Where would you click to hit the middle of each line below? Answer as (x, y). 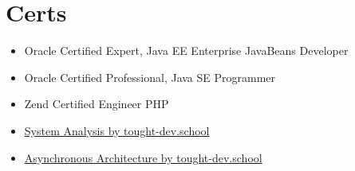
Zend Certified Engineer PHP (97, 104)
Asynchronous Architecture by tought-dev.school (143, 157)
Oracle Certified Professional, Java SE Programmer (150, 77)
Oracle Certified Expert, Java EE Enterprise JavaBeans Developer (186, 51)
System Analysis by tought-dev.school (117, 130)
